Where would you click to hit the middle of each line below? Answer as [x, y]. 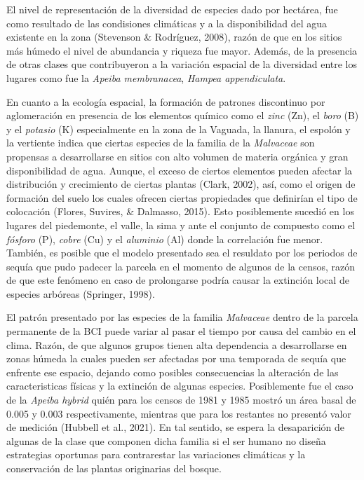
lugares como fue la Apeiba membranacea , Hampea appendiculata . [146, 77]
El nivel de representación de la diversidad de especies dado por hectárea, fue [172, 9]
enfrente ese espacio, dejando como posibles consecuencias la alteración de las [173, 372]
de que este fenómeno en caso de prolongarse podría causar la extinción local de [178, 280]
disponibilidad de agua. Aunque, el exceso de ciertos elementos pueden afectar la [180, 170]
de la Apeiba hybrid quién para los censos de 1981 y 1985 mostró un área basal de [181, 400]
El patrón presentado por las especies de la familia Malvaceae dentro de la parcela [182, 317]
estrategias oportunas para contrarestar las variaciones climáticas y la [156, 454]
